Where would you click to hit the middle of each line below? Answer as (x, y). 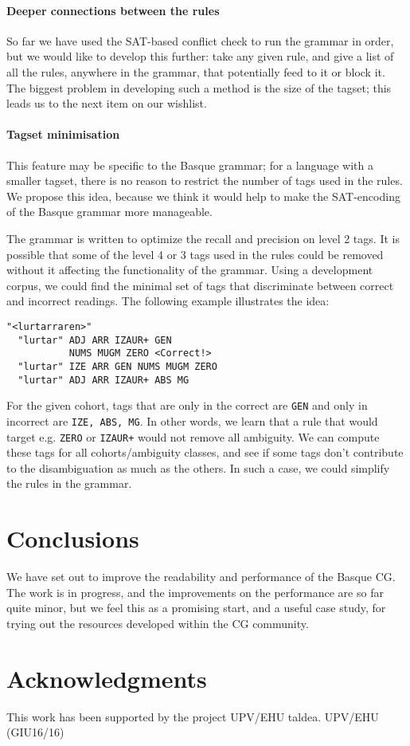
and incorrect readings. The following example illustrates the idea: (168, 301)
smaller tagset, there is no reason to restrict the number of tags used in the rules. (205, 181)
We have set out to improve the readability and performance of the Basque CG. (201, 577)
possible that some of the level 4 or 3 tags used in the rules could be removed (195, 254)
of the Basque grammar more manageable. (109, 212)
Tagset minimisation (63, 134)
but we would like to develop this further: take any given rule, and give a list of (200, 56)
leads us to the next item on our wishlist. (107, 103)
